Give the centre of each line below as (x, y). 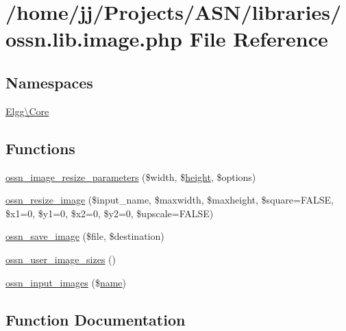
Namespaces (49, 82)
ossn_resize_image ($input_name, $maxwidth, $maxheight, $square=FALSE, (170, 200)
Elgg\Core (27, 111)
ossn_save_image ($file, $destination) (85, 236)
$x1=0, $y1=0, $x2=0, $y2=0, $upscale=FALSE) (110, 213)
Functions (40, 148)
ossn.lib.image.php (94, 39)
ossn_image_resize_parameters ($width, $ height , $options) (131, 176)
